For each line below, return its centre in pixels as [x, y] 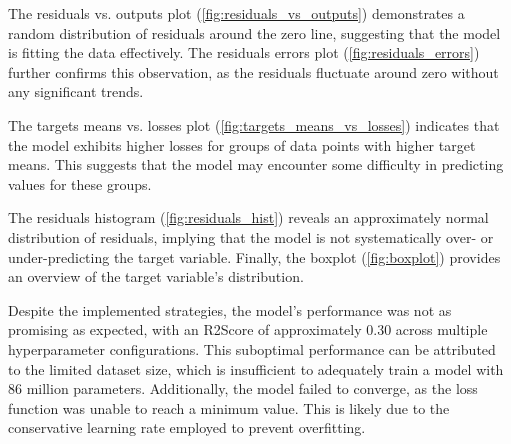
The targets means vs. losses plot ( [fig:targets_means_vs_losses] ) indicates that [254, 124]
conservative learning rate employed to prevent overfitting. [187, 427]
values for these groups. [80, 183]
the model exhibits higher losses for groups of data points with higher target [242, 144]
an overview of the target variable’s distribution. [156, 276]
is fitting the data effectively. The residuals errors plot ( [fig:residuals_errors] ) [244, 52]
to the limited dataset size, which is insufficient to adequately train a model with [256, 368]
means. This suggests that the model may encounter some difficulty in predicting [256, 164]
